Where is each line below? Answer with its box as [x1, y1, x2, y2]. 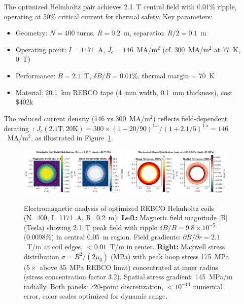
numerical [193, 281, 222, 291]
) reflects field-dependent [153, 113, 228, 123]
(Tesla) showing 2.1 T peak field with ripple [24, 222, 157, 232]
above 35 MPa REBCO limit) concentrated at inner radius [39, 262, 218, 272]
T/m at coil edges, [27, 241, 83, 252]
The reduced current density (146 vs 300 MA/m [4, 113, 150, 123]
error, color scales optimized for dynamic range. [24, 291, 168, 301]
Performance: [15, 70, 56, 80]
